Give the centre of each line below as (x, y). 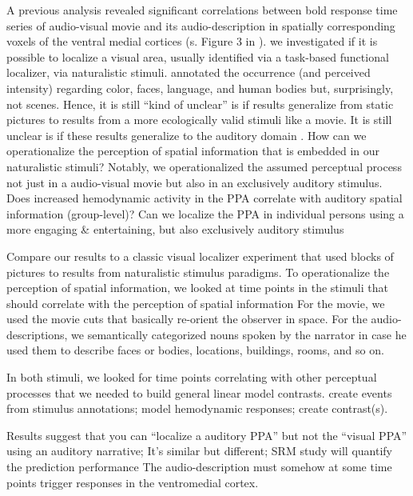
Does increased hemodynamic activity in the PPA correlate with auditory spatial (205, 198)
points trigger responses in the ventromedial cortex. (133, 482)
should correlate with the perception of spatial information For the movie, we (196, 303)
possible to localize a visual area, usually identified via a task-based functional (198, 56)
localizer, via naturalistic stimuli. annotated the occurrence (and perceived (189, 72)
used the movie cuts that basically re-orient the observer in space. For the (187, 319)
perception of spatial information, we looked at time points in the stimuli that (197, 288)
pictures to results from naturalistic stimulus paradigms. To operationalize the (198, 272)
